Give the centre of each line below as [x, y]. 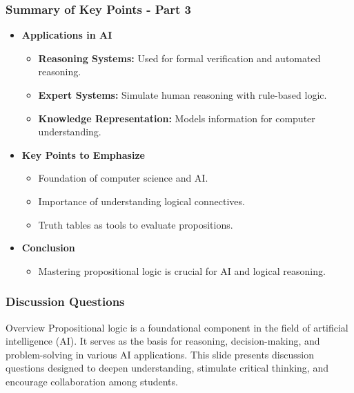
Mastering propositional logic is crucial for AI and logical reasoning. [182, 270]
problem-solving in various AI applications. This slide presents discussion [160, 354]
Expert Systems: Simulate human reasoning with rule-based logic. [183, 95]
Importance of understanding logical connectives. [141, 201]
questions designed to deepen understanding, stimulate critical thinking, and [167, 368]
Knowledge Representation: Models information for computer [177, 118]
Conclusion [48, 248]
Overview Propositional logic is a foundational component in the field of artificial [177, 327]
